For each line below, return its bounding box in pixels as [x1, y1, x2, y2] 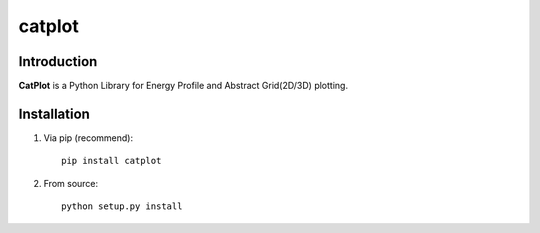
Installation [18, 105, 90, 122]
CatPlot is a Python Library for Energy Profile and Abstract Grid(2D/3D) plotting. [18, 80, 349, 92]
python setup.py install [61, 201, 183, 212]
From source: [43, 177, 99, 189]
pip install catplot [61, 155, 162, 167]
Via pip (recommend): [43, 131, 134, 144]
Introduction [18, 53, 98, 70]
